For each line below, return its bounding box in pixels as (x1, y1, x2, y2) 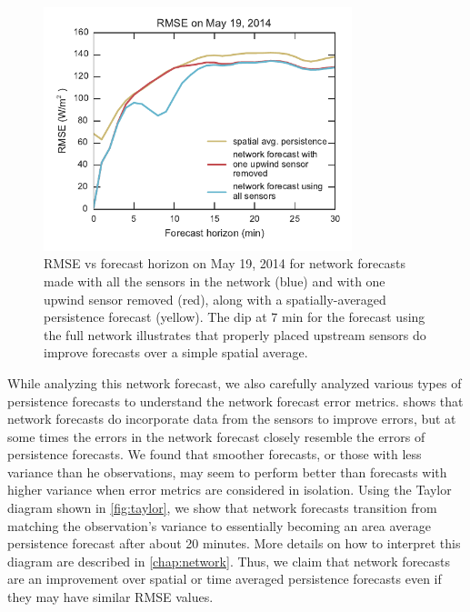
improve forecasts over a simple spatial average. (44, 343, 308, 362)
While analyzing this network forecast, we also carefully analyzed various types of (7, 373, 462, 392)
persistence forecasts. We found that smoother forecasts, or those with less (7, 445, 422, 464)
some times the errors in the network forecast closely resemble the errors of (7, 426, 425, 446)
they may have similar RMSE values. (7, 587, 214, 607)
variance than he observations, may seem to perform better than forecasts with (7, 462, 447, 481)
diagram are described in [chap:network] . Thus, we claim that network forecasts (7, 551, 451, 570)
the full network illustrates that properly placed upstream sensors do (44, 325, 426, 344)
